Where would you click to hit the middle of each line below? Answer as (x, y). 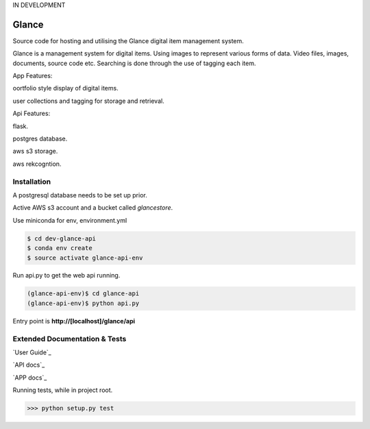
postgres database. (40, 139)
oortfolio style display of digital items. (66, 88)
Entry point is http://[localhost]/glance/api (74, 321)
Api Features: (32, 114)
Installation (32, 182)
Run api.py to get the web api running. (66, 275)
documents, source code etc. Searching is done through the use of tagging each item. (134, 63)
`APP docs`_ (30, 378)
